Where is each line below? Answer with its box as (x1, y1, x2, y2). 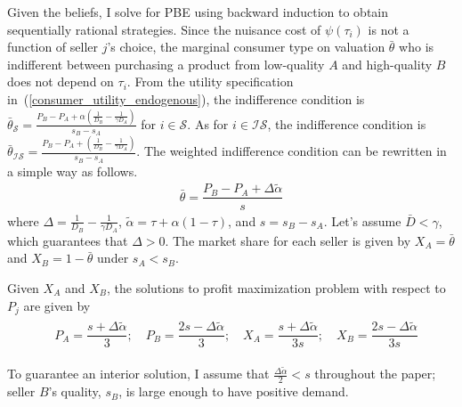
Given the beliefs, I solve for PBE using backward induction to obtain (7, 3, 389, 20)
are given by (23, 296, 91, 314)
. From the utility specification (126, 72, 294, 91)
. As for (187, 114, 229, 133)
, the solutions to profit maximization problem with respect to (107, 278, 446, 297)
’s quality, (48, 382, 101, 401)
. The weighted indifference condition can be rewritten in (136, 142, 447, 160)
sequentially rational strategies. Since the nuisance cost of (7, 20, 321, 38)
